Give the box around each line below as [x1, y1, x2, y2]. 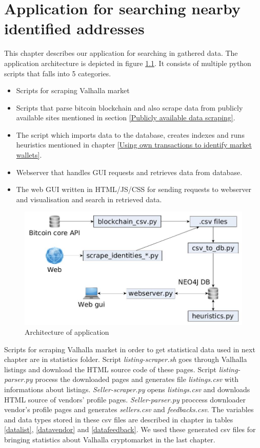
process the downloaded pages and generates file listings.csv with [35, 374, 238, 385]
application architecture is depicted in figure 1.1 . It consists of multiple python [4, 57, 251, 68]
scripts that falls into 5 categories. [4, 68, 111, 78]
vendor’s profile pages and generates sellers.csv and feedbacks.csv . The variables [4, 404, 254, 415]
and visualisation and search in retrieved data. [16, 194, 162, 204]
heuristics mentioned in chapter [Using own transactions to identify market [16, 139, 252, 150]
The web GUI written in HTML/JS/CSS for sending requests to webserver [16, 184, 252, 195]
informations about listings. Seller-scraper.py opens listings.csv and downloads [4, 384, 250, 395]
